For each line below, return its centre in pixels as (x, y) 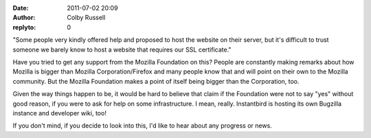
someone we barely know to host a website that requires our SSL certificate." (122, 49)
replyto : (24, 27)
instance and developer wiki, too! (59, 113)
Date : (21, 8)
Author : (24, 18)
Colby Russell (86, 18)
